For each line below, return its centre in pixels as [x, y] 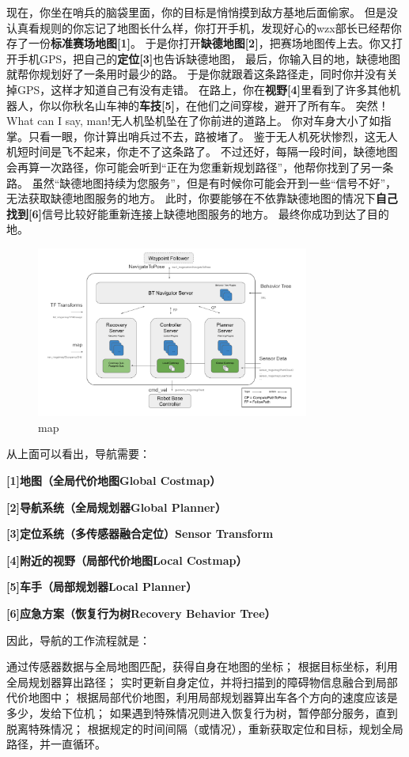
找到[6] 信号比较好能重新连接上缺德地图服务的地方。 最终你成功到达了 [187, 213]
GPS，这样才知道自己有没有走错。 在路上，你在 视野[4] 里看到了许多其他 [203, 89]
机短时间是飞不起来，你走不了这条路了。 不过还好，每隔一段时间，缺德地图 [202, 151]
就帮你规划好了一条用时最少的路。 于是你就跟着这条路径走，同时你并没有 [197, 74]
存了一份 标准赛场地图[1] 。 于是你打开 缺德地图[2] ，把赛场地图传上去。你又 [199, 43]
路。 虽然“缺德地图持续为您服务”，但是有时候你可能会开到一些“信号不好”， [202, 182]
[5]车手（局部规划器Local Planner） [102, 587]
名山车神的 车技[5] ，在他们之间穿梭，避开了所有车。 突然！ [236, 105]
